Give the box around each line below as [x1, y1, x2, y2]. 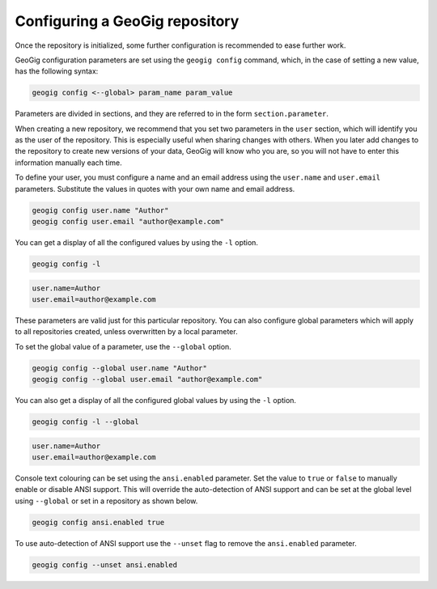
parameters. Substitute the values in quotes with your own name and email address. [15, 184, 295, 193]
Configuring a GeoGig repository [15, 12, 240, 30]
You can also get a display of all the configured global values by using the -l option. [15, 396, 297, 405]
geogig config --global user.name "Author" [32, 363, 208, 372]
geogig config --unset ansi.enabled [32, 560, 178, 570]
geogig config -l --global [32, 417, 139, 426]
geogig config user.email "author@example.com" [32, 217, 224, 227]
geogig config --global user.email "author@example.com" [32, 375, 263, 384]
